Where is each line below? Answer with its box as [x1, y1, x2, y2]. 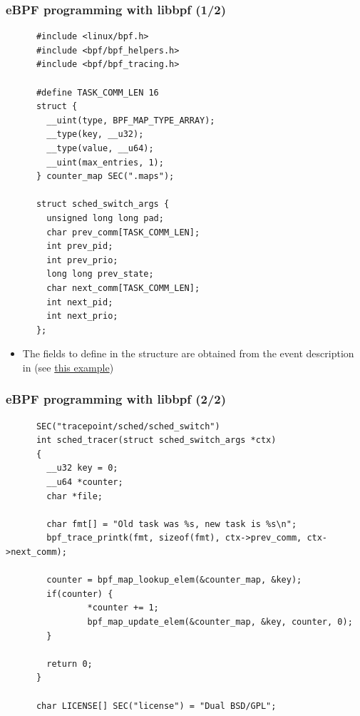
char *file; [46, 491, 103, 501]
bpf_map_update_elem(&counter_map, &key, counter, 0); [87, 617, 353, 627]
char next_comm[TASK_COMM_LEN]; [46, 282, 200, 293]
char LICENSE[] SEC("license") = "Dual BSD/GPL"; [36, 700, 277, 711]
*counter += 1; [87, 603, 159, 613]
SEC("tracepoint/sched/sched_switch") [36, 421, 220, 431]
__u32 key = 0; [46, 463, 118, 474]
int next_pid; [46, 297, 113, 307]
